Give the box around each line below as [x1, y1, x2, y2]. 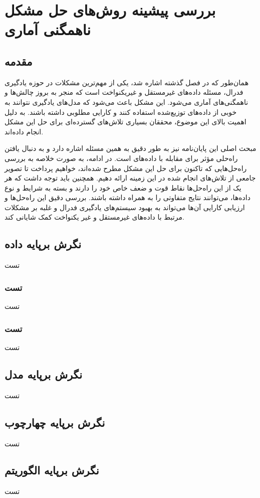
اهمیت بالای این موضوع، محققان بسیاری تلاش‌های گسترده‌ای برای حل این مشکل [5, 116, 246, 127]
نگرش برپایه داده [5, 236, 82, 252]
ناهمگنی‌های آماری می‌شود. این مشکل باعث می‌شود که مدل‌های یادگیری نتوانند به [5, 96, 248, 107]
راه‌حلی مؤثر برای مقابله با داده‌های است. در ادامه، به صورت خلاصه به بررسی [5, 152, 238, 163]
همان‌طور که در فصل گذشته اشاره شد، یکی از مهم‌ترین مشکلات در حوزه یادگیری [5, 77, 249, 87]
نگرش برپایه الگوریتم [5, 462, 99, 478]
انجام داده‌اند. [5, 126, 44, 136]
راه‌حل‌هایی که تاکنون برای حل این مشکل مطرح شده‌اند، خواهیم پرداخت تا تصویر [5, 162, 247, 173]
